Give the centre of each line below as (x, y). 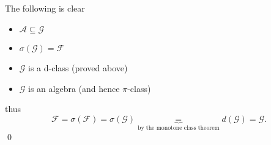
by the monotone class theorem (178, 128)
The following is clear (45, 8)
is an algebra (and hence (74, 88)
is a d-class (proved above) (78, 67)
